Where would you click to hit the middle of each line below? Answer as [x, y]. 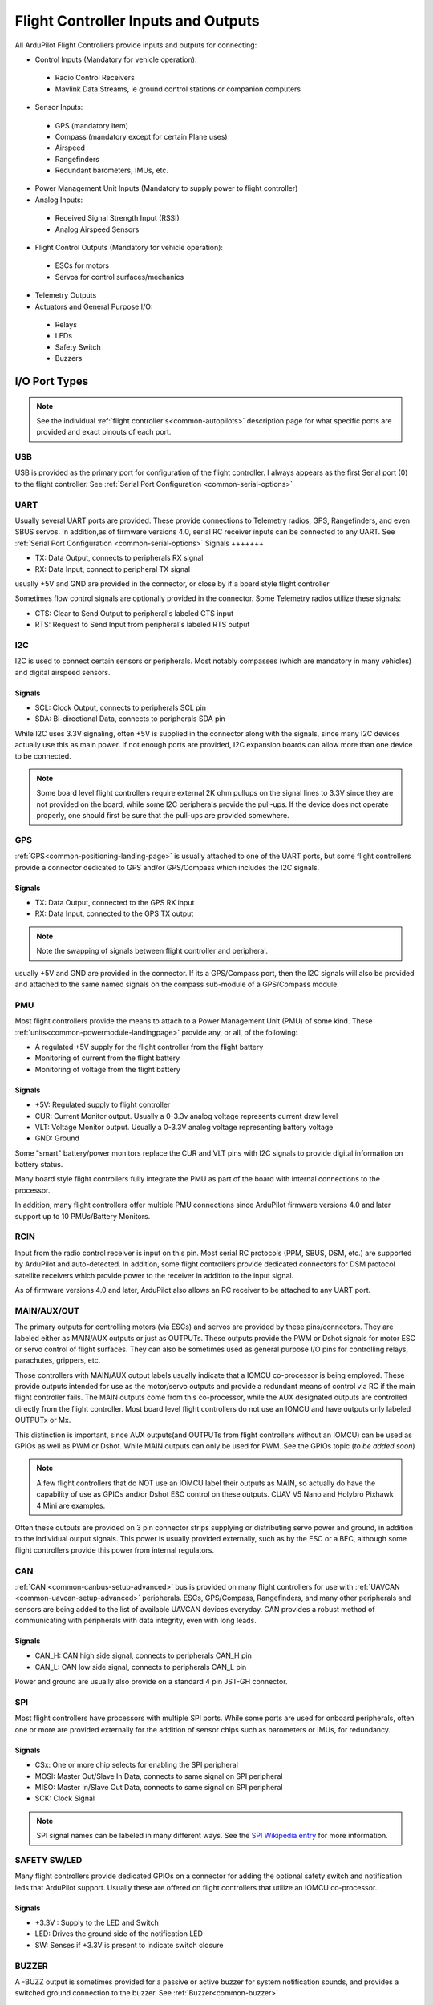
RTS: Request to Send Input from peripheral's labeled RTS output [142, 625]
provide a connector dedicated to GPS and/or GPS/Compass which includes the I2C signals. [167, 867]
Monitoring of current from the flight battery [107, 1058]
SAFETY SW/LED [49, 1860]
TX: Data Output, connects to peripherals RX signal [119, 558]
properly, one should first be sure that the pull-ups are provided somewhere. [163, 816]
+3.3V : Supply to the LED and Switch [97, 1923]
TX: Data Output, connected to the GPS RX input [115, 903]
